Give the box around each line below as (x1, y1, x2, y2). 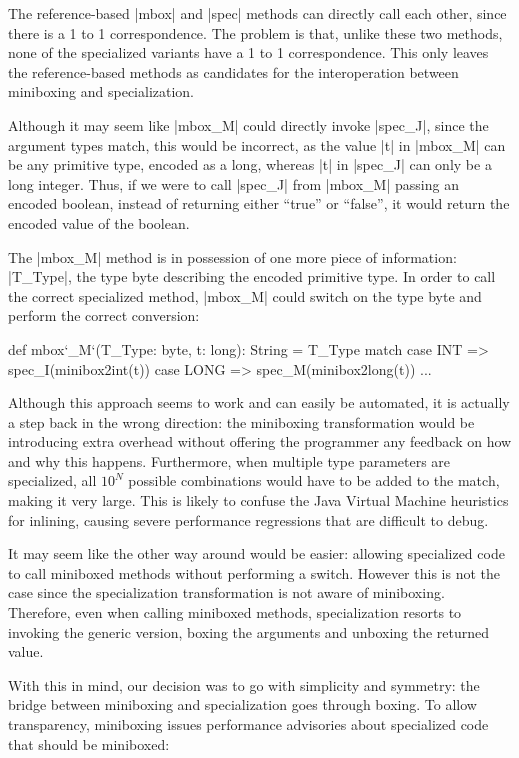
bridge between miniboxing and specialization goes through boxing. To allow (8, 694, 477, 715)
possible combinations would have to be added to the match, (128, 470, 500, 491)
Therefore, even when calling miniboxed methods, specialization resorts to (8, 602, 462, 623)
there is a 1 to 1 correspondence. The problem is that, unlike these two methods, (8, 22, 503, 43)
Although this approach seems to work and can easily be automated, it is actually (8, 392, 510, 413)
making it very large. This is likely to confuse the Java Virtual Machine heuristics (8, 490, 509, 511)
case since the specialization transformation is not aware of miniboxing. (8, 582, 445, 603)
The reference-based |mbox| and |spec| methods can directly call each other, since (8, 3, 507, 23)
